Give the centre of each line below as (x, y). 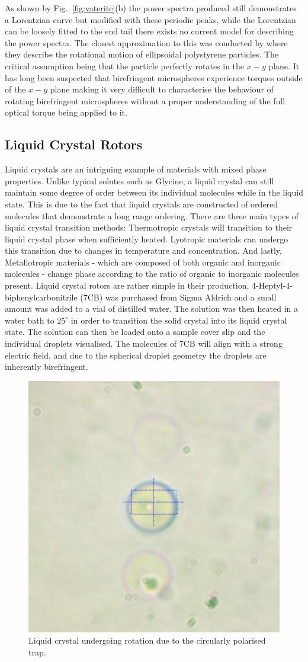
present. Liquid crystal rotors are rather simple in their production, (127, 285)
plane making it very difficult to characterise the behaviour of (162, 89)
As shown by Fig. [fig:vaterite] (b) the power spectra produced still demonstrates (151, 8)
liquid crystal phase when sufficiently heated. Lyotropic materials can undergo (147, 239)
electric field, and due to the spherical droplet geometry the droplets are (136, 355)
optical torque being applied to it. (66, 112)
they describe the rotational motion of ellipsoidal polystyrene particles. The (142, 54)
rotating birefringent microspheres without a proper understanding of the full (145, 100)
